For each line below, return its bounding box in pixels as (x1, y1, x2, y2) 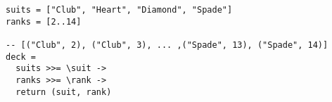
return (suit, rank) (15, 87, 112, 97)
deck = (6, 51, 36, 62)
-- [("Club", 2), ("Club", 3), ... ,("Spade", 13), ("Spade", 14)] (6, 39, 328, 50)
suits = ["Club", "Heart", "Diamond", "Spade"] (6, 5, 233, 15)
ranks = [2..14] (6, 16, 82, 27)
